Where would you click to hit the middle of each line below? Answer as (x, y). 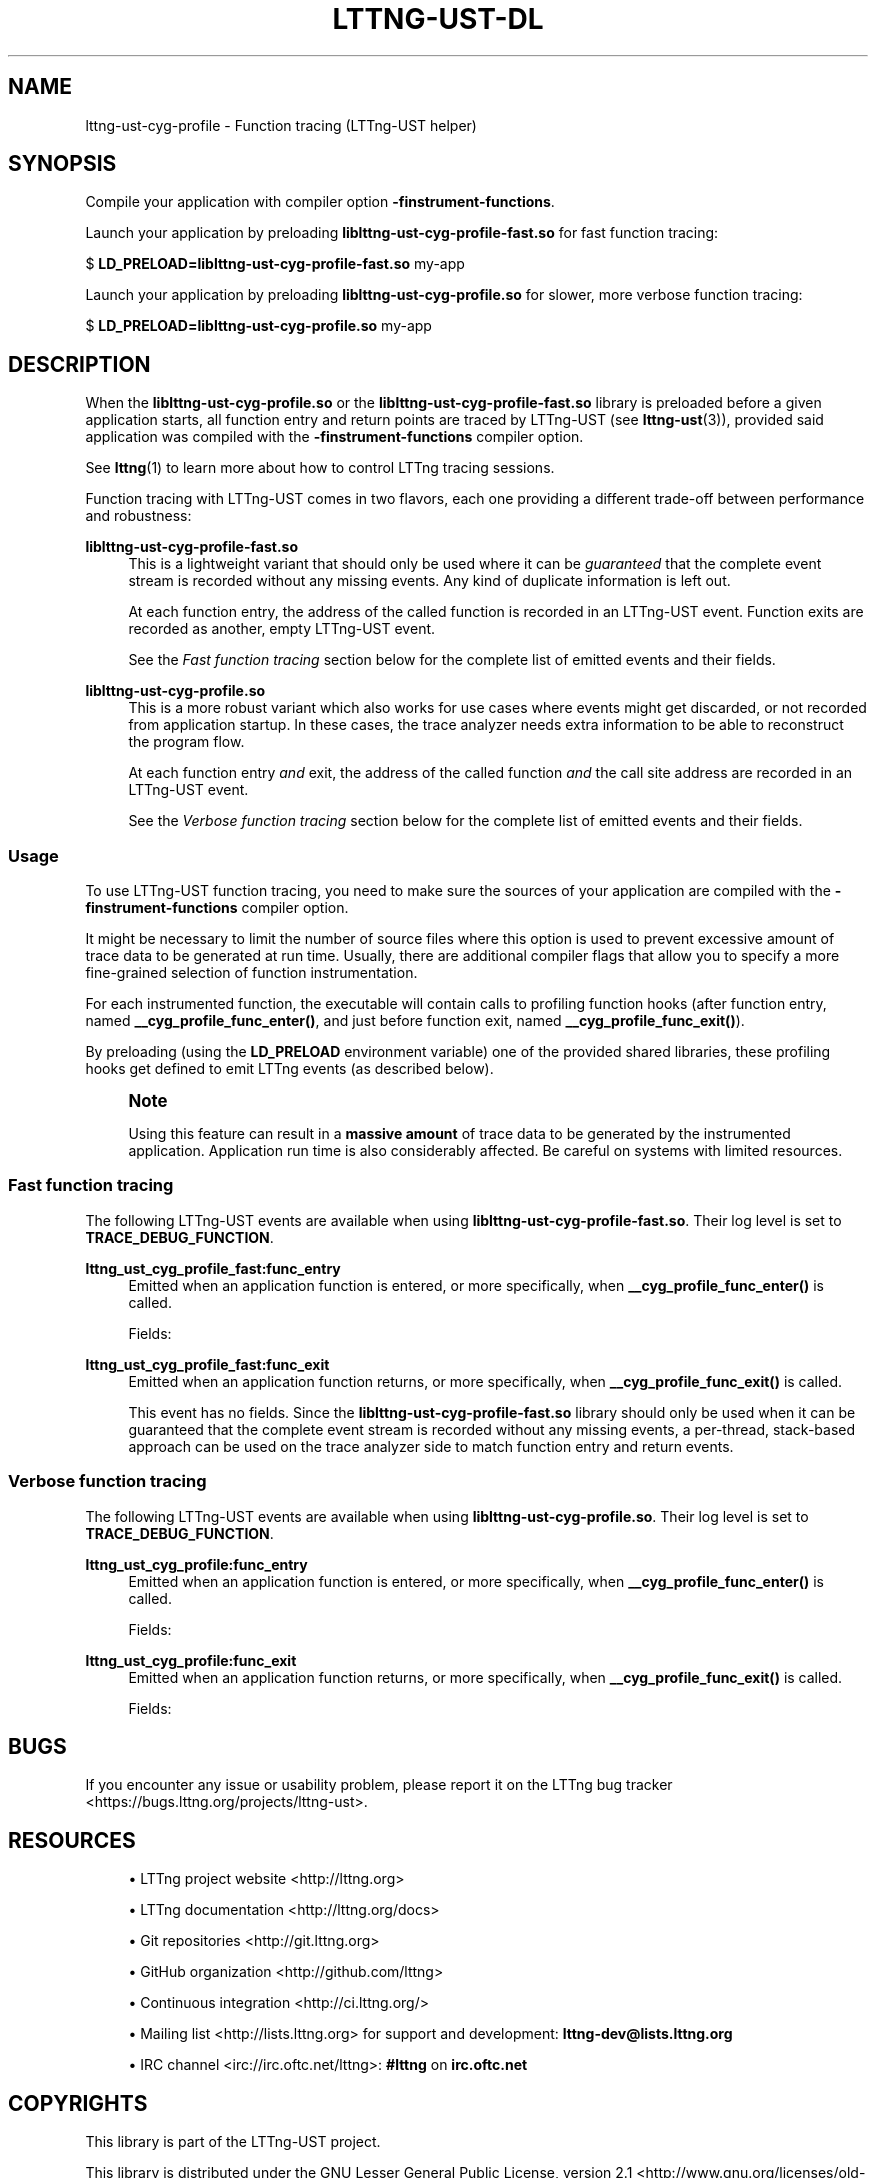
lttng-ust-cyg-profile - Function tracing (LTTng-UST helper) (281, 125)
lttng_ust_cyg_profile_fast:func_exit (207, 1364)
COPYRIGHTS (78, 2103)
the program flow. (186, 742)
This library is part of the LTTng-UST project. (233, 2142)
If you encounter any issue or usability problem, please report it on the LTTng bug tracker (379, 1785)
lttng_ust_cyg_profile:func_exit (191, 1660)
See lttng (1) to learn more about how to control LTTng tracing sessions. (320, 468)
